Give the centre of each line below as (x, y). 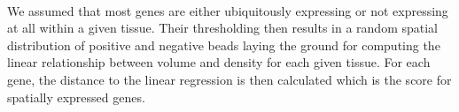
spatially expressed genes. (76, 97)
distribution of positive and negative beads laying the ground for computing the (224, 45)
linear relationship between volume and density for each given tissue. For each (219, 62)
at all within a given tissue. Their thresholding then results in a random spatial (222, 28)
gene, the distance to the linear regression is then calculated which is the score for (229, 79)
